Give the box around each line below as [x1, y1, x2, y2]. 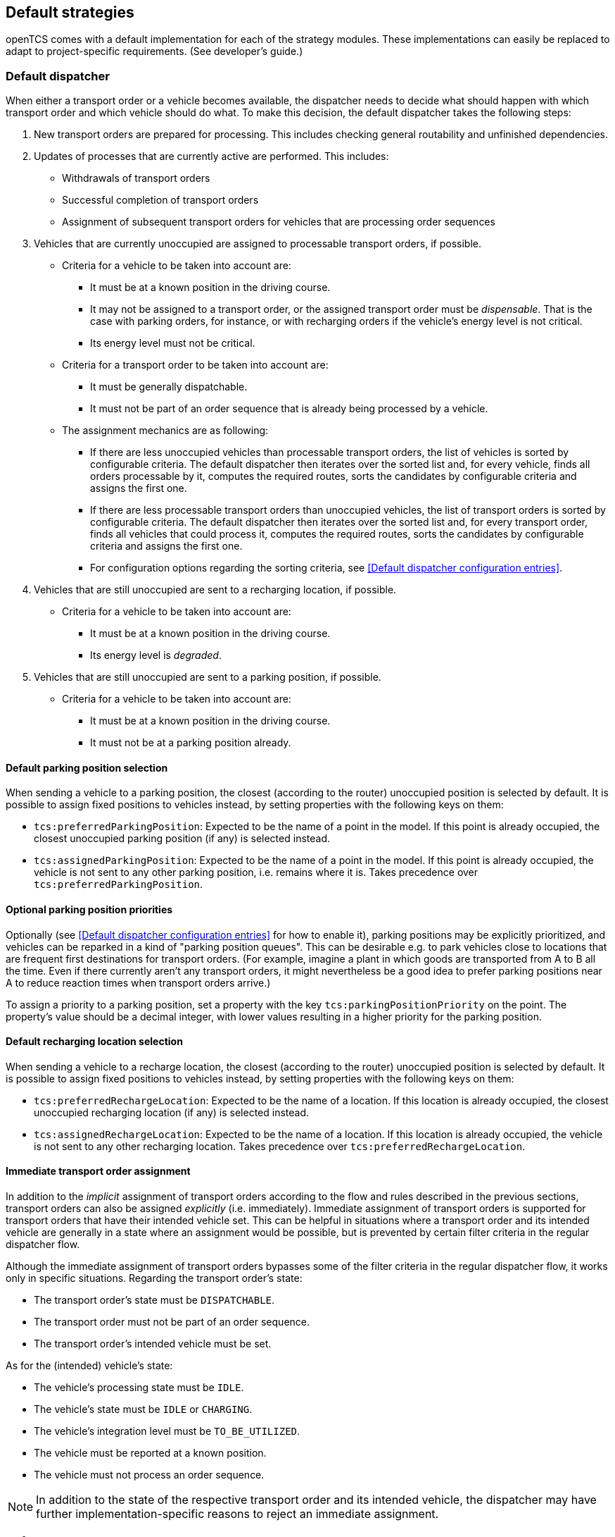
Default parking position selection [6, 761, 168, 774]
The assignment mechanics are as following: [62, 424, 269, 437]
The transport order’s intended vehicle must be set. [34, 1338, 272, 1350]
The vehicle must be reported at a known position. [34, 1447, 267, 1459]
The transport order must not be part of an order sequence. [34, 1316, 310, 1328]
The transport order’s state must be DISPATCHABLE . [34, 1294, 275, 1307]
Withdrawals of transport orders [62, 172, 210, 185]
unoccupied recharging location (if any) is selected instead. [34, 1106, 310, 1118]
